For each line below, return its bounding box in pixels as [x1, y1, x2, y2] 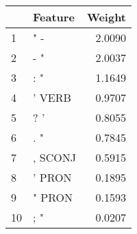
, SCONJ [33, 149, 76, 165]
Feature [33, 9, 75, 25]
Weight [86, 9, 127, 25]
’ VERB [33, 89, 71, 105]
